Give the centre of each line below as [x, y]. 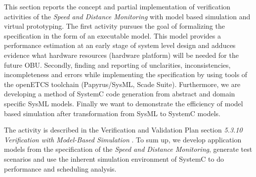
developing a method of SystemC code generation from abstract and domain [120, 94]
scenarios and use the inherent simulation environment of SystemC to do [114, 158]
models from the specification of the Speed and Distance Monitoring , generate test [128, 149]
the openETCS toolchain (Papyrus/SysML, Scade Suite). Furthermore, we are [122, 84]
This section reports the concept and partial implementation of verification [117, 6]
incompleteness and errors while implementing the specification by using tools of [126, 74]
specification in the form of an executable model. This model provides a [112, 35]
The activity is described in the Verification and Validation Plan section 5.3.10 [123, 130]
